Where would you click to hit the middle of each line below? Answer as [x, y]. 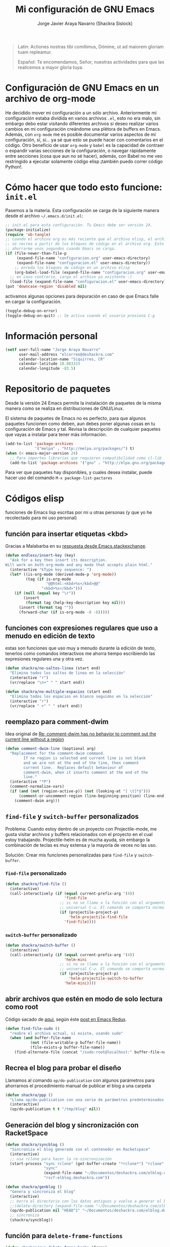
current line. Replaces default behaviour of [73, 767]
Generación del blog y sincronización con [72, 1125]
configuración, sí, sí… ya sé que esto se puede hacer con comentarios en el [84, 140]
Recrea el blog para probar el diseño [63, 1068]
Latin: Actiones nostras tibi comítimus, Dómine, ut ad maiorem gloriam [91, 46]
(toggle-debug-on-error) [31, 311]
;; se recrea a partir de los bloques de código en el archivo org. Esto [85, 244]
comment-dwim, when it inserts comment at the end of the [86, 772]
